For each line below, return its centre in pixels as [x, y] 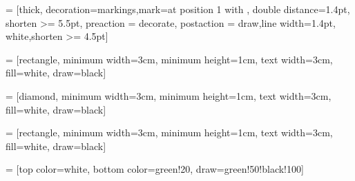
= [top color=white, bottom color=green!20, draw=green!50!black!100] [155, 169]
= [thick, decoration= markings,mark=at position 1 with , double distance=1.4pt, [178, 9]
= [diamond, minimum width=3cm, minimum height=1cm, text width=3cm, [169, 95]
